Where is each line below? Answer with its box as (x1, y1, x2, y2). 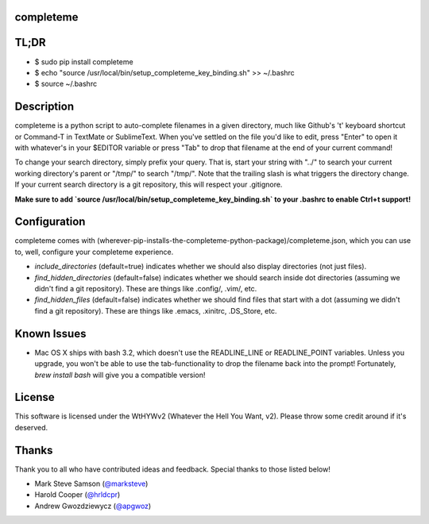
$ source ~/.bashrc (34, 79, 98, 89)
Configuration (14, 215, 86, 229)
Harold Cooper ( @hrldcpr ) (34, 490, 121, 499)
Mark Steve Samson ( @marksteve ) (34, 479, 149, 488)
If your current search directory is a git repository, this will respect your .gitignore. (14, 179, 283, 190)
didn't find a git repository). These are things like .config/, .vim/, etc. (34, 284, 257, 294)
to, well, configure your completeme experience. (14, 247, 174, 256)
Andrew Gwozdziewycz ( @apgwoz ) (34, 501, 152, 511)
